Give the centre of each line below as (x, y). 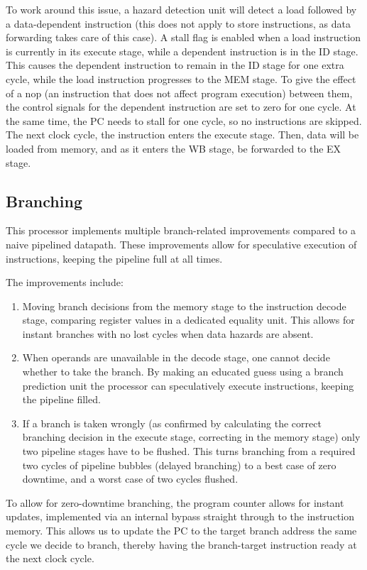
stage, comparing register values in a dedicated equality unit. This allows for (188, 320)
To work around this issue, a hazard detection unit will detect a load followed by (181, 9)
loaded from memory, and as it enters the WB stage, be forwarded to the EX (174, 148)
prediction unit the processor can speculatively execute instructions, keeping (188, 385)
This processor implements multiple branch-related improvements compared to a (181, 230)
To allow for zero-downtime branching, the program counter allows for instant (175, 502)
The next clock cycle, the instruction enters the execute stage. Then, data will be (182, 135)
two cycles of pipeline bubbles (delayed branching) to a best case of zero (179, 465)
